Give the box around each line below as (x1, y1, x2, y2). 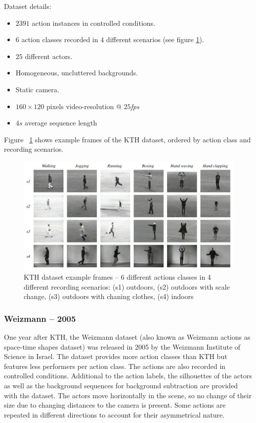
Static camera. (15, 84, 59, 94)
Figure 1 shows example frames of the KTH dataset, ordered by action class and (4, 134, 251, 144)
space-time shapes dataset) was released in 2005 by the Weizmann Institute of (4, 341, 241, 352)
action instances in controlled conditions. (32, 17, 156, 28)
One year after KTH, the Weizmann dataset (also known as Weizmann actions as (4, 331, 251, 342)
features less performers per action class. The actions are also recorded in (4, 361, 226, 371)
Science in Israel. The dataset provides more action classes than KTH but (4, 351, 227, 362)
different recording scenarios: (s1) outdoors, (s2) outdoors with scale (24, 281, 230, 292)
